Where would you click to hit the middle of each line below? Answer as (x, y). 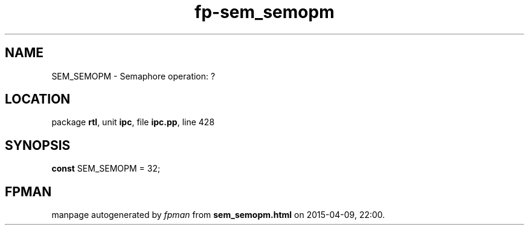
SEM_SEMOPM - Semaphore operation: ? (133, 76)
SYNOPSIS (38, 145)
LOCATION (38, 99)
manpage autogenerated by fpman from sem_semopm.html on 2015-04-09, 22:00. (218, 215)
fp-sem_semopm (264, 12)
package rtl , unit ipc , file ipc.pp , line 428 (133, 122)
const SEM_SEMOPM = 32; (106, 169)
